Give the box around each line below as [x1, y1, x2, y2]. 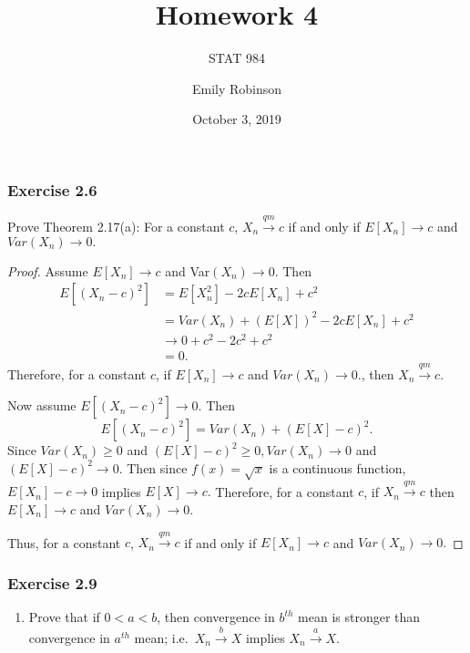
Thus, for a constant [7, 533, 121, 552]
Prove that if [28, 607, 100, 627]
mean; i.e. [134, 627, 189, 647]
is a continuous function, [269, 458, 406, 477]
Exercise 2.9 [7, 571, 97, 594]
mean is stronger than [298, 607, 421, 627]
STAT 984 [209, 48, 265, 67]
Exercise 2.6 [7, 178, 97, 201]
